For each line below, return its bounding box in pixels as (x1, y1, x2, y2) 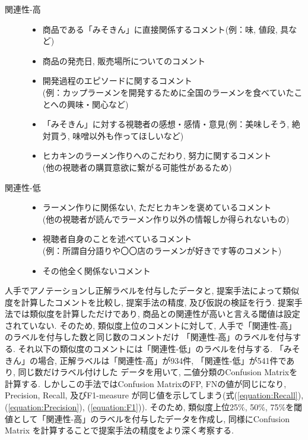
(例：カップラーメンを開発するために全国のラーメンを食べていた (42, 86, 294, 98)
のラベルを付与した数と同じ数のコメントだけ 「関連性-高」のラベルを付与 (5, 331, 293, 343)
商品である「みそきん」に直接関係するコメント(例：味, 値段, (42, 23, 278, 35)
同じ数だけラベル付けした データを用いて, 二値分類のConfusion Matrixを (18, 366, 298, 378)
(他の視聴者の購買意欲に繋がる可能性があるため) (42, 161, 232, 173)
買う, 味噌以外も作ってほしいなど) (50, 129, 184, 142)
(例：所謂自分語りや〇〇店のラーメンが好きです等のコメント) (42, 244, 282, 256)
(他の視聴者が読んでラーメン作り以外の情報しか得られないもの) (42, 212, 290, 225)
